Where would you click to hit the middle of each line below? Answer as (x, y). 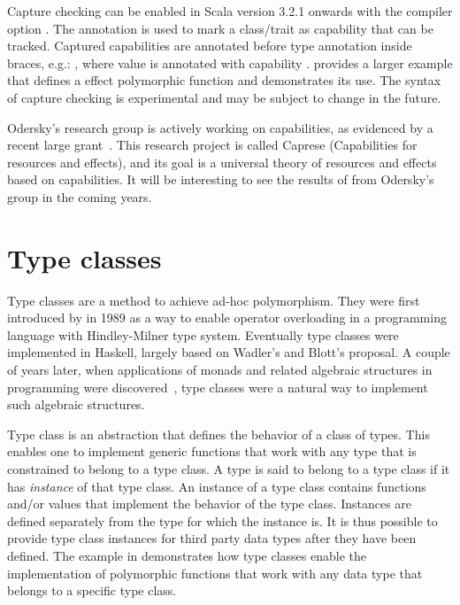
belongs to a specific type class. (92, 590)
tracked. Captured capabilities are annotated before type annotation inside (210, 46)
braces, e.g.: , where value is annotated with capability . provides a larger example (230, 62)
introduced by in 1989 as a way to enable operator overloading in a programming (227, 318)
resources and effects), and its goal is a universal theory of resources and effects (222, 162)
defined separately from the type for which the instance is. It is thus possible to (222, 520)
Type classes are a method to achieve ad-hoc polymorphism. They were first (214, 300)
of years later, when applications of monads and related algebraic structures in (220, 370)
